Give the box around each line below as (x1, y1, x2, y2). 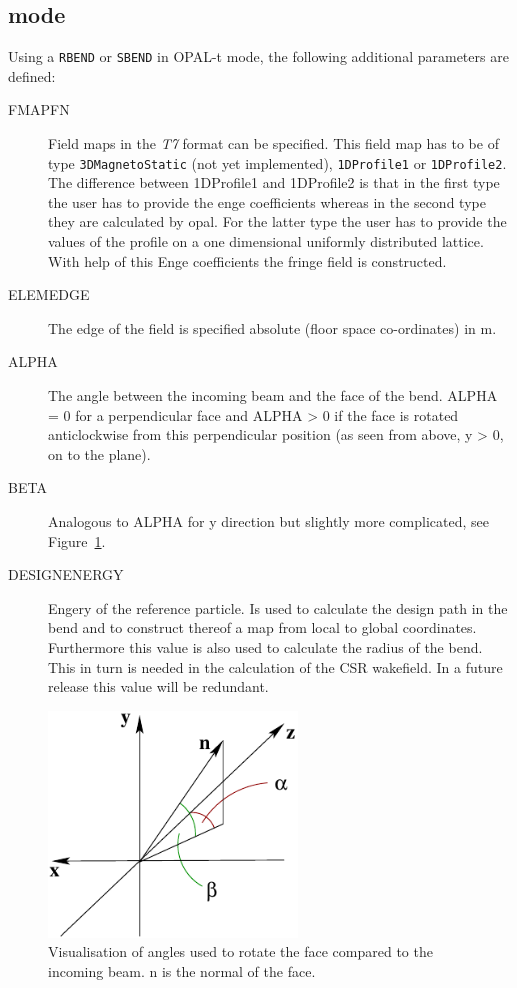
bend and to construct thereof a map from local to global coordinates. (48, 617, 477, 638)
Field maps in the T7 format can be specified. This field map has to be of (48, 133, 499, 154)
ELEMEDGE (8, 284, 90, 305)
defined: (8, 65, 56, 86)
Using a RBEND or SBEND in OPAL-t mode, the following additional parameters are (8, 46, 509, 67)
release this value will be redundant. (48, 676, 269, 697)
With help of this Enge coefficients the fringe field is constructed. (48, 250, 447, 271)
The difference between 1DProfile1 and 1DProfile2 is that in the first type (48, 172, 500, 193)
